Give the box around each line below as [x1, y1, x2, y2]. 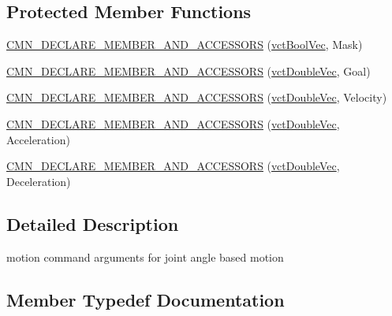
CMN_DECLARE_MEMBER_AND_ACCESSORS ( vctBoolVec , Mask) [6, 36, 363, 53]
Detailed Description [6, 211, 179, 236]
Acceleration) [6, 131, 70, 147]
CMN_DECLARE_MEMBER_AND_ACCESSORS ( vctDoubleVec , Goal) [6, 62, 371, 79]
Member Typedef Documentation [6, 287, 285, 311]
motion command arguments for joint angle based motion [6, 248, 284, 265]
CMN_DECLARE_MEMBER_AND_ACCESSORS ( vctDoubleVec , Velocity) [6, 89, 387, 106]
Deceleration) [6, 173, 71, 189]
